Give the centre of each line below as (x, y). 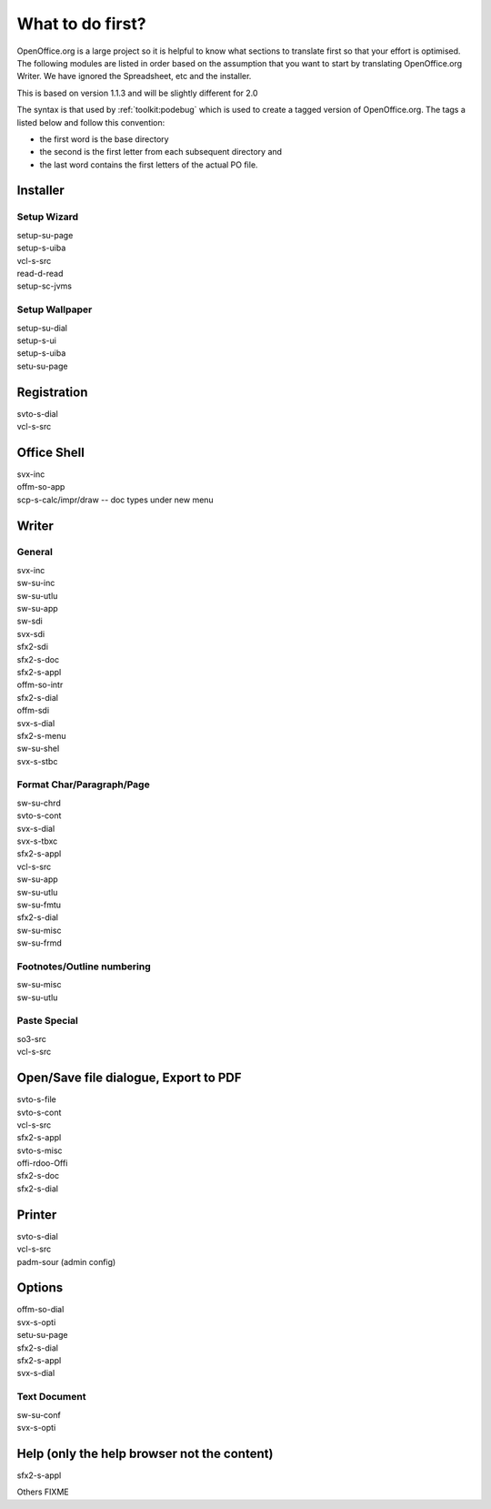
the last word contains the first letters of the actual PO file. (149, 165)
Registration (52, 392)
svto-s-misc (40, 1150)
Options (40, 1288)
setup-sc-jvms (45, 286)
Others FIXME (43, 1492)
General (35, 552)
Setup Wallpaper (55, 309)
